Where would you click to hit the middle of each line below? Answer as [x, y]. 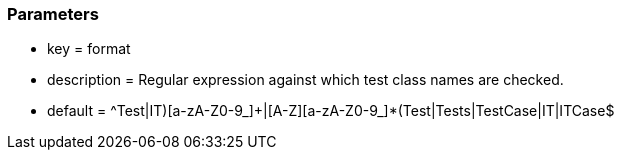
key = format [89, 49]
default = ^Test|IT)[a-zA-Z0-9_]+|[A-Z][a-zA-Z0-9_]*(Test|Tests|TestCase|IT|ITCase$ [331, 111]
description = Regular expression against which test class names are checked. [305, 80]
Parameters [53, 14]
